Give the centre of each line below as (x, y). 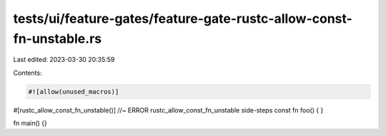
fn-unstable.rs (58, 38)
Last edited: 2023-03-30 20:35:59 (64, 60)
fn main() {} (30, 123)
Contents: (28, 73)
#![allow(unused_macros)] (74, 91)
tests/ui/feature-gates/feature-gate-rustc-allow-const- (183, 19)
